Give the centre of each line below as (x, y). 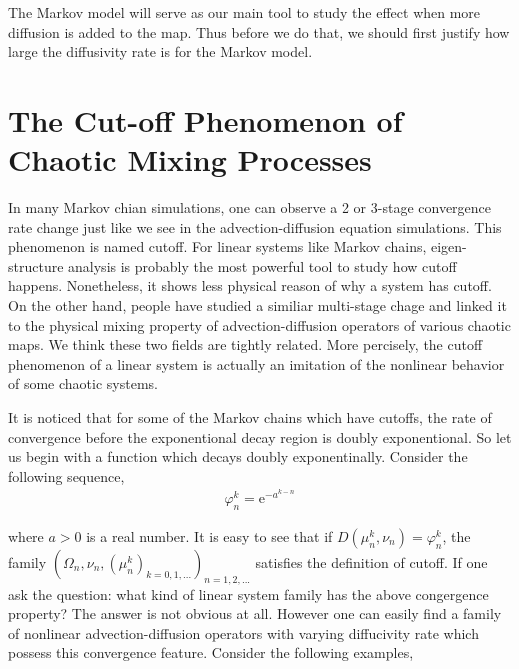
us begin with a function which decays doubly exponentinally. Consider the (238, 456)
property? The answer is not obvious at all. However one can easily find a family (255, 613)
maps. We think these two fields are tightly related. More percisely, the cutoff (245, 344)
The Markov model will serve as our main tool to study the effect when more (244, 12)
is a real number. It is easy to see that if (209, 535)
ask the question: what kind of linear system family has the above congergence (248, 593)
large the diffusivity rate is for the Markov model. (160, 51)
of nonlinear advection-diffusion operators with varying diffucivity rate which (243, 632)
